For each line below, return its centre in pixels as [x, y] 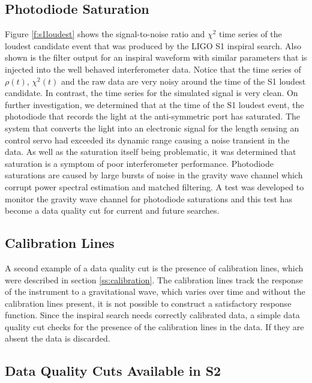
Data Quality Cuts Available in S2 [113, 371]
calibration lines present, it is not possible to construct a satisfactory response [148, 303]
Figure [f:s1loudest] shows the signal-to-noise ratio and [105, 34]
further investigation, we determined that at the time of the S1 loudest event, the [154, 104]
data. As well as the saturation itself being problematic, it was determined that [151, 152]
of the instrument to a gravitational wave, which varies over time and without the [155, 291]
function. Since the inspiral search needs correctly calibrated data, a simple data [152, 315]
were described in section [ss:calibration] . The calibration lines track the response [154, 279]
